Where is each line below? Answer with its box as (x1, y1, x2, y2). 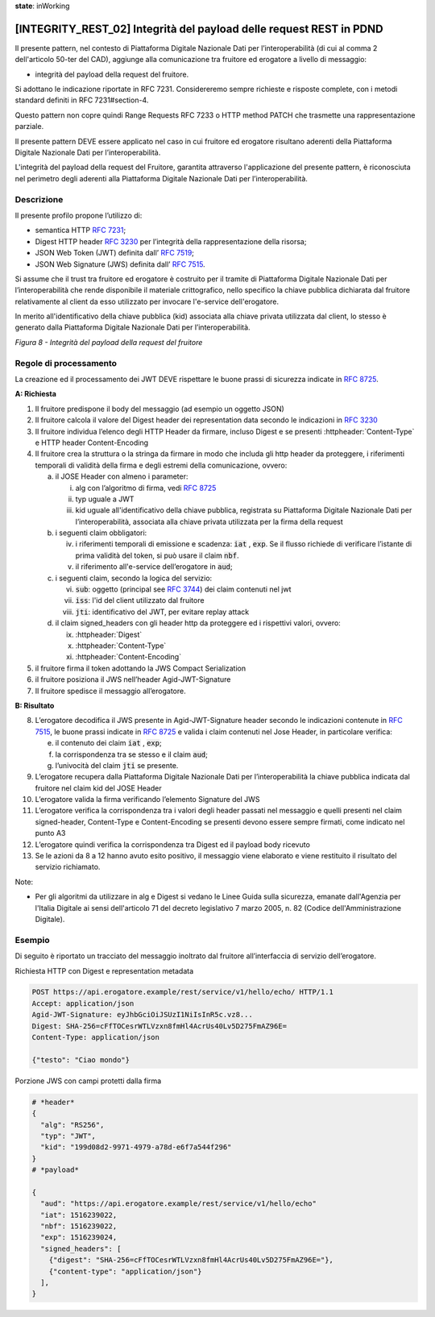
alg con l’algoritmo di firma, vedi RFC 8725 (75, 483, 217, 492)
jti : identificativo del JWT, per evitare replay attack (75, 607, 250, 617)
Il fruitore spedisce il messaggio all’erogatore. (35, 686, 186, 696)
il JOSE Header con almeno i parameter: (55, 472, 188, 481)
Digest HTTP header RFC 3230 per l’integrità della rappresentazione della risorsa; (35, 236, 307, 246)
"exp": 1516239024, (40, 1233, 118, 1242)
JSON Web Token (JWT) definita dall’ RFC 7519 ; (35, 248, 195, 258)
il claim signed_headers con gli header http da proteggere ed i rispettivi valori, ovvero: (55, 618, 342, 628)
